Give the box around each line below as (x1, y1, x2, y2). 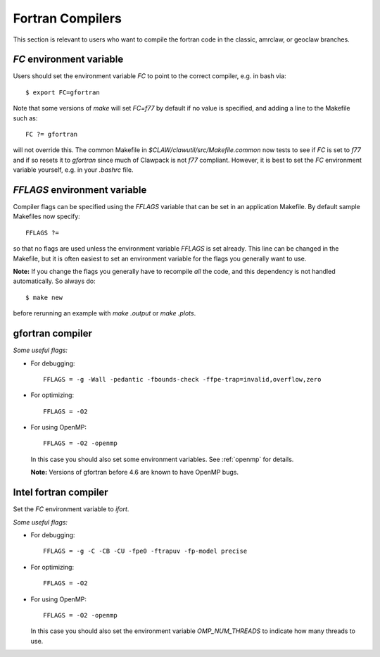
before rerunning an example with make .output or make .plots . (13, 309, 196, 318)
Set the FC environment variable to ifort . (13, 505, 129, 513)
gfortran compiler (13, 327, 93, 339)
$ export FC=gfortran (25, 88, 100, 96)
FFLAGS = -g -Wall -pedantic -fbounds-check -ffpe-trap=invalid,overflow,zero (43, 375, 322, 383)
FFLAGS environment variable (13, 184, 147, 196)
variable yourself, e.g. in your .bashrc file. (13, 165, 134, 174)
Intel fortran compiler (13, 487, 108, 499)
